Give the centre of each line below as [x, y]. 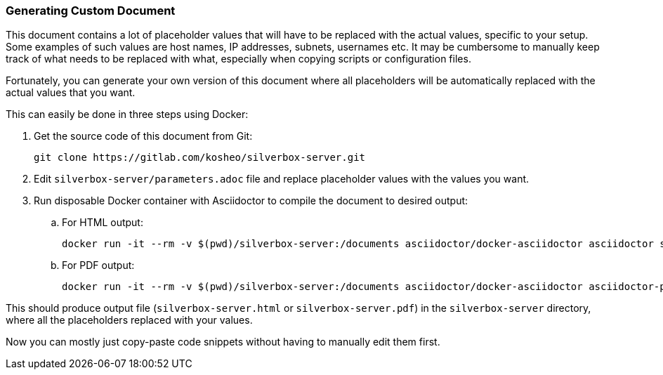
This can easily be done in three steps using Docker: [127, 114]
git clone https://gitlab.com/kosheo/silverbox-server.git [200, 158]
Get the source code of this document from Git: [143, 136]
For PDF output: [98, 265]
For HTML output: [103, 223]
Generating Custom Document [91, 11]
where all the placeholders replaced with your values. [129, 320]
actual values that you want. [71, 93]
